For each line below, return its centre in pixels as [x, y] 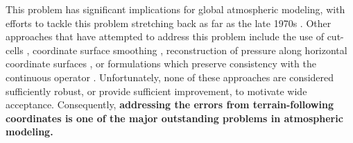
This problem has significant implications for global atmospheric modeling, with [175, 9]
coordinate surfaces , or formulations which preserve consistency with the [161, 64]
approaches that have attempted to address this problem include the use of [165, 36]
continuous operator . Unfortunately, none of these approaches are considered [170, 77]
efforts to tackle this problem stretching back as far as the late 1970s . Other [169, 23]
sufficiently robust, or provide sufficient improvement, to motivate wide [156, 91]
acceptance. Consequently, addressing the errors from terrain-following [170, 104]
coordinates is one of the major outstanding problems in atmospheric [174, 118]
